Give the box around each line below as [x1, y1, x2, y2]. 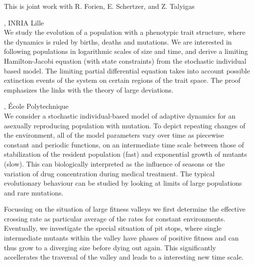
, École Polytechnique [4, 101, 69, 111]
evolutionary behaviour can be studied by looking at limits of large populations [4, 178, 242, 188]
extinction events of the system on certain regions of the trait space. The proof [4, 75, 241, 85]
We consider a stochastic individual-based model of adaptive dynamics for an [4, 110, 236, 120]
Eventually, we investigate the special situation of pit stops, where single [4, 223, 222, 233]
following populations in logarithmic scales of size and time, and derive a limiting [4, 46, 248, 56]
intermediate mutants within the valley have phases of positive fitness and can [4, 233, 239, 243]
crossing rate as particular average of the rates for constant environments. [4, 213, 226, 223]
